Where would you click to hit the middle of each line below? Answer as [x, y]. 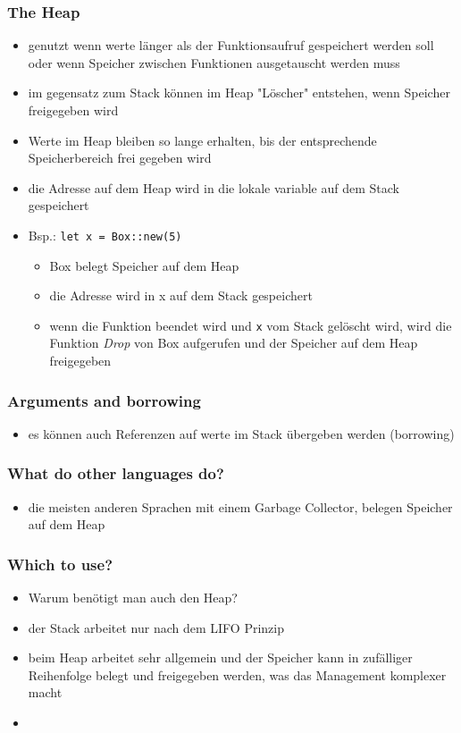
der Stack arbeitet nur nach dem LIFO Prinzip [156, 627]
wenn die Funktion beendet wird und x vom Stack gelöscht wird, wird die [251, 325]
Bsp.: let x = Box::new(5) [105, 235]
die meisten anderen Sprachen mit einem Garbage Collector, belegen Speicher [240, 506]
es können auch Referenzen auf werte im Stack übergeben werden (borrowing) [241, 433]
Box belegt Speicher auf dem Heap [144, 265]
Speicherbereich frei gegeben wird [120, 158]
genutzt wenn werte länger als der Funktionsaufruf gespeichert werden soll [231, 45]
